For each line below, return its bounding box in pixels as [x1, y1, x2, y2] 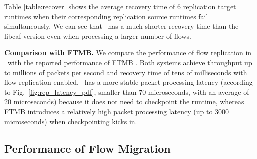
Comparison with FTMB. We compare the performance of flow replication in [4, 47, 252, 58]
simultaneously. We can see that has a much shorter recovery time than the [4, 21, 239, 31]
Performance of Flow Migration [4, 140, 171, 156]
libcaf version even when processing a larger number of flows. [4, 30, 191, 41]
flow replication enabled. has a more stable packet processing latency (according [4, 77, 253, 87]
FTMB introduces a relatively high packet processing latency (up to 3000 [4, 106, 229, 116]
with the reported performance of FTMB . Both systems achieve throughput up [7, 57, 252, 67]
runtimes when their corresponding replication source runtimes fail [4, 11, 208, 21]
